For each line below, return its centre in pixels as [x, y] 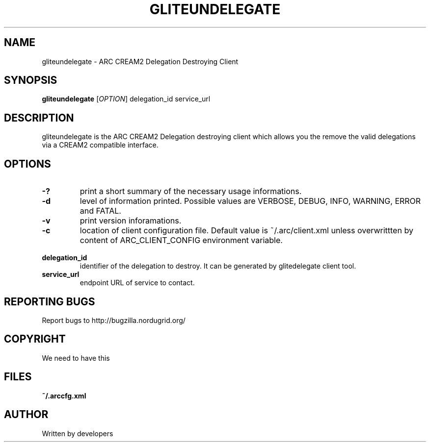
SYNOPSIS [31, 80]
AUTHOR [26, 415]
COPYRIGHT [35, 339]
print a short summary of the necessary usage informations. [191, 191]
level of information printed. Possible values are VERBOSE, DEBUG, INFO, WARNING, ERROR [250, 201]
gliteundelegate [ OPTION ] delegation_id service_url [126, 99]
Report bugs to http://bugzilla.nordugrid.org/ [114, 320]
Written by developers [78, 433]
